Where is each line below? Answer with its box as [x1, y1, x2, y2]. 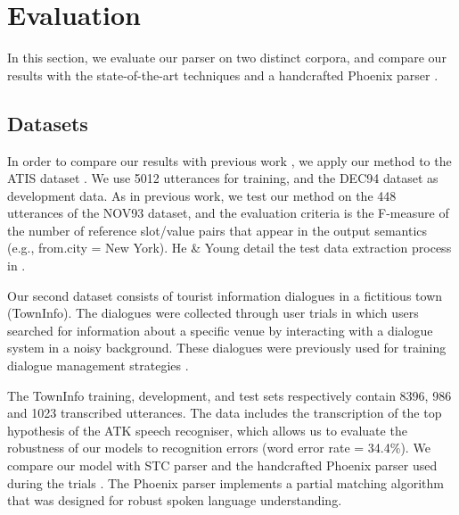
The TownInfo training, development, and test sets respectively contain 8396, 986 [7, 386, 452, 404]
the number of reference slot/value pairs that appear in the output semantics [7, 220, 428, 239]
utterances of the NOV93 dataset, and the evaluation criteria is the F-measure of [7, 204, 449, 222]
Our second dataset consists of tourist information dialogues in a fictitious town [7, 286, 443, 304]
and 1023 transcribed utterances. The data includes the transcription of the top [7, 403, 442, 422]
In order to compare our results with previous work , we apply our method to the [7, 151, 452, 170]
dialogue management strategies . [7, 356, 189, 375]
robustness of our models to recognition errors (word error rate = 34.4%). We [7, 438, 430, 457]
